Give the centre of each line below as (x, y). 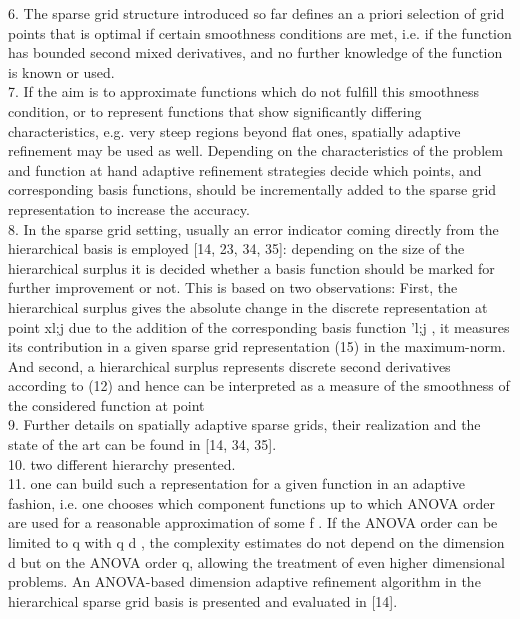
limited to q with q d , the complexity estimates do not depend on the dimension (256, 542)
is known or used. (61, 71)
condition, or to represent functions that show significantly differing (215, 110)
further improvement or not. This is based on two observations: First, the (233, 287)
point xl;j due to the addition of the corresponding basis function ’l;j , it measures (259, 326)
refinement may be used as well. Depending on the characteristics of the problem (255, 150)
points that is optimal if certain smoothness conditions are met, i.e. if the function (260, 32)
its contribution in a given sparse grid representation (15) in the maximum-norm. (257, 346)
